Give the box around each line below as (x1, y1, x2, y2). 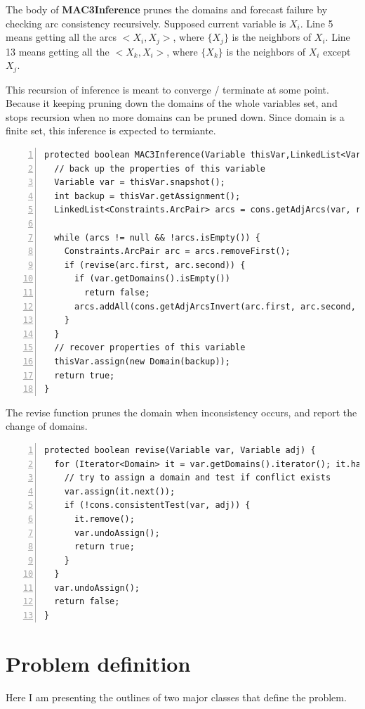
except (323, 44, 351, 58)
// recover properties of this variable (54, 343, 246, 353)
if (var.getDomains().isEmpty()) (74, 274, 230, 284)
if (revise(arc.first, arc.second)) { (64, 260, 246, 270)
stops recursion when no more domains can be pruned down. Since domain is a (6, 109, 345, 124)
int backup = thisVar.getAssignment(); (54, 191, 241, 201)
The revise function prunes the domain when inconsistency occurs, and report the (6, 404, 357, 419)
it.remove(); (74, 513, 135, 524)
